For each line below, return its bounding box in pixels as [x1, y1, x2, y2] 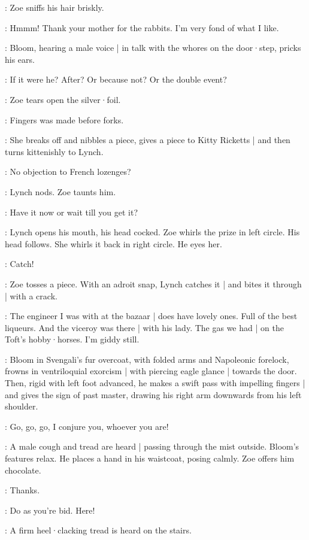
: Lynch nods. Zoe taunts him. [5, 185, 116, 198]
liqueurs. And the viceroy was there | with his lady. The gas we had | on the [5, 321, 284, 333]
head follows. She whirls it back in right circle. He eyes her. [5, 237, 222, 250]
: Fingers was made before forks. [5, 113, 124, 126]
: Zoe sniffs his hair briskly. [5, 1, 104, 13]
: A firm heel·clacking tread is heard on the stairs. [5, 524, 192, 536]
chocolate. [5, 463, 41, 476]
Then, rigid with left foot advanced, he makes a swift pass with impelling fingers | [5, 377, 305, 389]
